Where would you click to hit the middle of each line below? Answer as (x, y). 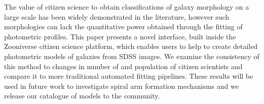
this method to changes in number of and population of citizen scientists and (123, 66)
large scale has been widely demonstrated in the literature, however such (117, 16)
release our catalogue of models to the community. (82, 96)
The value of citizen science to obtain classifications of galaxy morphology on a (127, 7)
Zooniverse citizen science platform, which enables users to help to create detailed (131, 46)
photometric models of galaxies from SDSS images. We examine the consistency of (132, 56)
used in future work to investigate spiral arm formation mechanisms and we (121, 86)
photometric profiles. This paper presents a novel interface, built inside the (120, 36)
